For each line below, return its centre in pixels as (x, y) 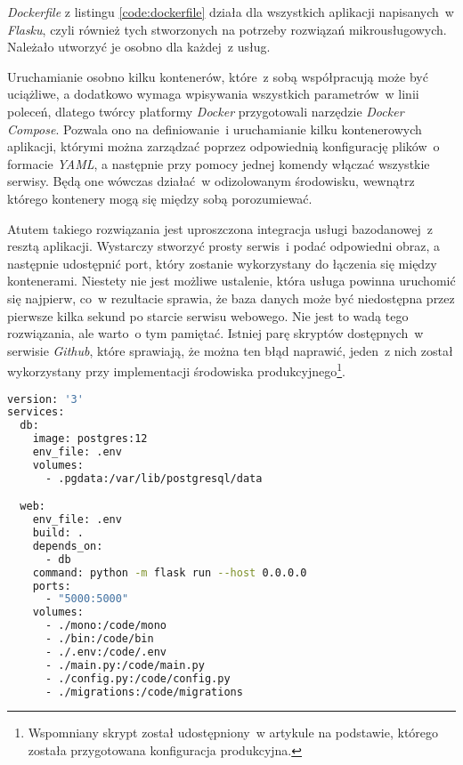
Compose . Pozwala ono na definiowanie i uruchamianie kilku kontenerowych (215, 129)
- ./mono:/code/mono (106, 626)
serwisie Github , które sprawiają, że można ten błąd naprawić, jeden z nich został (230, 350)
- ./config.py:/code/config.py (138, 678)
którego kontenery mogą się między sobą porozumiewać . (160, 198)
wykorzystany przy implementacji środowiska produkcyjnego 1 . (176, 370)
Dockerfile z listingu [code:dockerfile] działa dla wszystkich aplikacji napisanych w (231, 12)
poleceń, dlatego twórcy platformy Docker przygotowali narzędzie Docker (206, 111)
